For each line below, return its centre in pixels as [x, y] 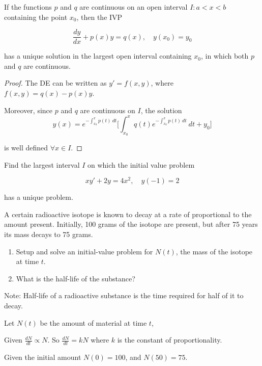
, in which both [225, 56]
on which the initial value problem [141, 164]
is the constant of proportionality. [170, 340]
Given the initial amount [43, 357]
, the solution [161, 110]
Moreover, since [28, 110]
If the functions [28, 7]
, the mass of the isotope [214, 251]
